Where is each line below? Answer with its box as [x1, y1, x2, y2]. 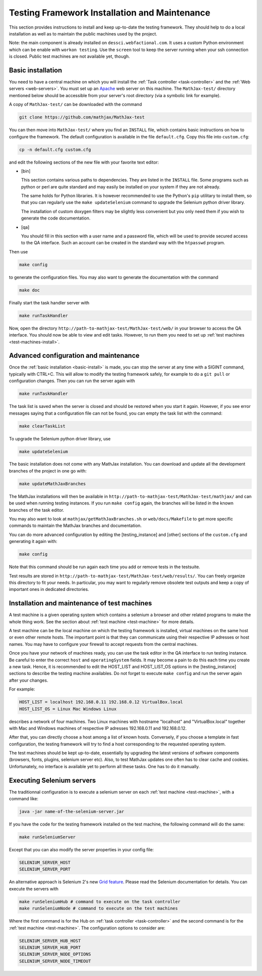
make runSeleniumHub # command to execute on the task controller [19, 899, 180, 904]
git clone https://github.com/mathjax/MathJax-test [19, 115, 145, 120]
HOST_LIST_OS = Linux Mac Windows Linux [19, 706, 116, 711]
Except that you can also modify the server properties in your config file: [9, 847, 154, 853]
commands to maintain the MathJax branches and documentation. [9, 522, 142, 529]
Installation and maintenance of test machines [9, 599, 152, 607]
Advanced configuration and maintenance [9, 352, 140, 360]
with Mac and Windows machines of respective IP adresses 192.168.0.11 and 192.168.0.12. [9, 725, 187, 731]
